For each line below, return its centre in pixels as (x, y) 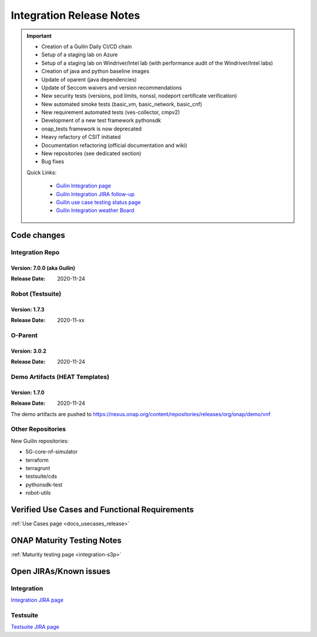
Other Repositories (38, 429)
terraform (37, 460)
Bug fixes (53, 162)
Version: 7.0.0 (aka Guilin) (43, 268)
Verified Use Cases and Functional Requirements (102, 509)
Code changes (38, 235)
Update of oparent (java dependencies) (89, 79)
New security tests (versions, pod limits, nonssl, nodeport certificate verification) (139, 96)
